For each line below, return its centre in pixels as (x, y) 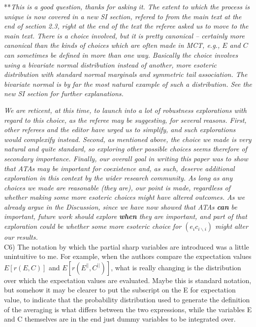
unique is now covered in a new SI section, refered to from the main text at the (123, 16)
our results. (21, 237)
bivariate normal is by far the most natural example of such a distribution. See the (128, 84)
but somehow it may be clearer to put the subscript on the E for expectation (120, 290)
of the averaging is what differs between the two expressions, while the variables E (128, 309)
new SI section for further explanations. (64, 93)
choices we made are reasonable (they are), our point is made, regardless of (117, 187)
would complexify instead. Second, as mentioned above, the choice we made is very (128, 139)
